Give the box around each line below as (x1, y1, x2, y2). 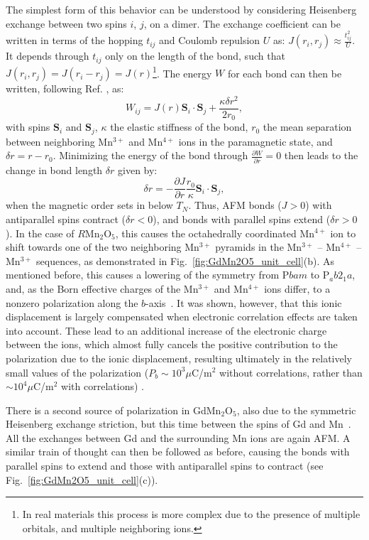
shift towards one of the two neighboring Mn (6, 239, 199, 254)
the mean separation (263, 119, 352, 134)
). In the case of (6, 225, 75, 240)
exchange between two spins (6, 16, 127, 31)
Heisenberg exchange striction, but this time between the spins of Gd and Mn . (6, 416, 351, 431)
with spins (6, 119, 50, 134)
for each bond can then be (227, 65, 342, 80)
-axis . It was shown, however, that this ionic (145, 295, 342, 310)
